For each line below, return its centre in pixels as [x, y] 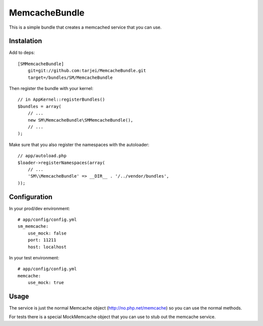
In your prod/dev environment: [39, 208]
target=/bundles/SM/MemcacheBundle [70, 77]
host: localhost [47, 247]
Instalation [26, 41]
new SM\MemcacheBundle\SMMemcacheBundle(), [80, 120]
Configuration [31, 197]
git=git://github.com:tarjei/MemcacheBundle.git [87, 71]
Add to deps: [22, 53]
